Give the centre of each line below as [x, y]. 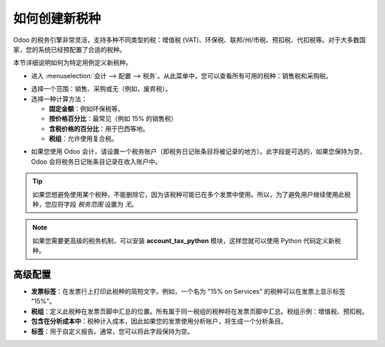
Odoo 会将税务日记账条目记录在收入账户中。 [96, 161]
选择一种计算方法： [59, 99]
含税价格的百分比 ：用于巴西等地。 [99, 129]
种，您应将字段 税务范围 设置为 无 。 [85, 204]
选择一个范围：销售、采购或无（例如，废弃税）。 [101, 89]
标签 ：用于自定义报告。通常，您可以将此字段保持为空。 [112, 331]
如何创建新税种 [57, 18]
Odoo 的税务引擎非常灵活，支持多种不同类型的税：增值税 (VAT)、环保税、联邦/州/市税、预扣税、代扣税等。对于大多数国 [190, 40]
